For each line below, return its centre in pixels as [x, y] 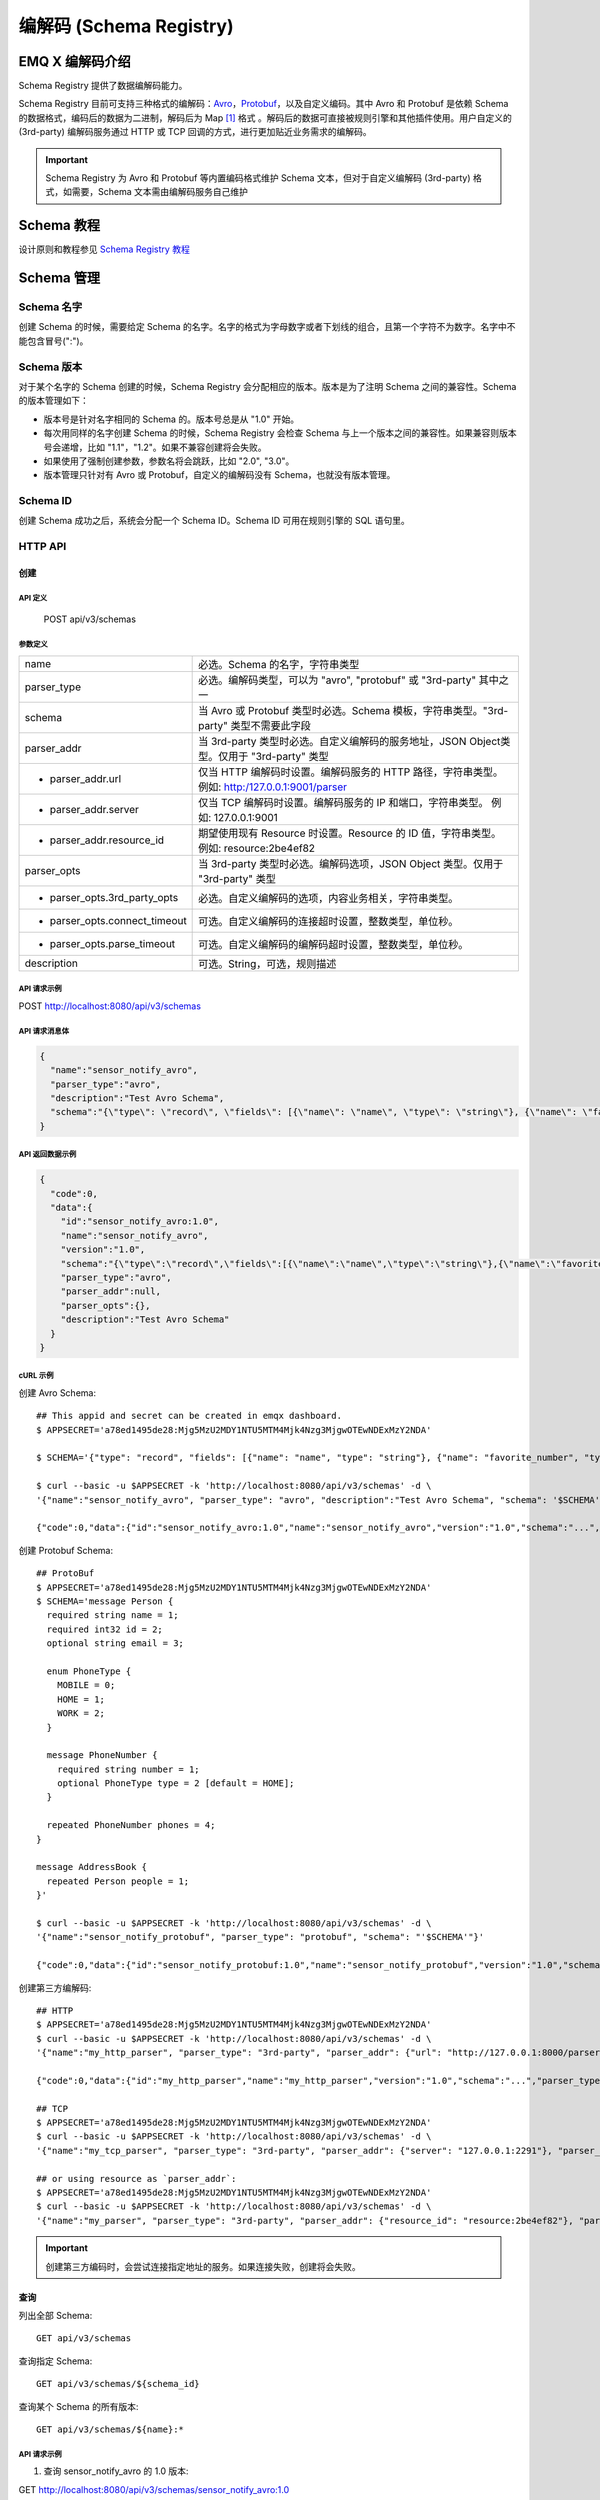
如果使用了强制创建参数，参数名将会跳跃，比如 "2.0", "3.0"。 [169, 461]
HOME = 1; [80, 1699]
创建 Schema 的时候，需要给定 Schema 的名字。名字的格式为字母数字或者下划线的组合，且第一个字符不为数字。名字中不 [267, 327]
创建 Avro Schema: [57, 1392]
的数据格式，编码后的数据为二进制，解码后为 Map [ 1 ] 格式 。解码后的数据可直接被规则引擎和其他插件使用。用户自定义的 [265, 117]
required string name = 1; [112, 1615]
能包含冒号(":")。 [53, 341]
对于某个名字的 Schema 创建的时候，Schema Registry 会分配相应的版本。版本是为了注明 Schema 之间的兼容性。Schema [267, 386]
